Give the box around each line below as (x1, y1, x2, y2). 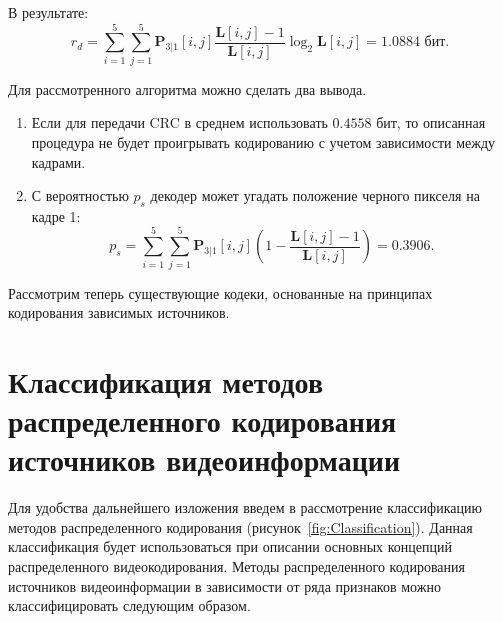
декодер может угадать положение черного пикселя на (150, 185, 480, 206)
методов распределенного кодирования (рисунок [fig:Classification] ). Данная (8, 516, 473, 537)
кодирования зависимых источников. (8, 302, 230, 323)
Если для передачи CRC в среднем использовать (31, 112, 328, 133)
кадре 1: (31, 205, 81, 226)
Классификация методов (8, 360, 324, 401)
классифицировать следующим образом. (8, 595, 251, 616)
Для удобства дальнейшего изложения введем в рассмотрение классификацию (8, 497, 482, 518)
